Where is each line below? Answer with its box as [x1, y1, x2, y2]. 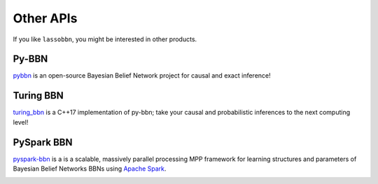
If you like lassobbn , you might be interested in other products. [13, 35, 197, 43]
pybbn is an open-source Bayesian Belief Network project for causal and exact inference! [13, 71, 271, 80]
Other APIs [13, 10, 78, 26]
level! [13, 118, 29, 126]
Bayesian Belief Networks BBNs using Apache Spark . [13, 164, 167, 173]
